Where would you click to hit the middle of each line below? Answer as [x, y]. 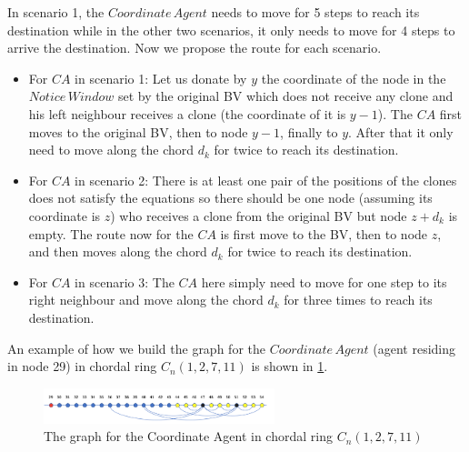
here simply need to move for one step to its [324, 281]
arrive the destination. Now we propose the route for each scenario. [195, 48]
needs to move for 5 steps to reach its [315, 12]
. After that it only [401, 131]
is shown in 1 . [289, 366]
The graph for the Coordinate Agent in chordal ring [188, 436]
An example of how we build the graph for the [136, 348]
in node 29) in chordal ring [82, 366]
